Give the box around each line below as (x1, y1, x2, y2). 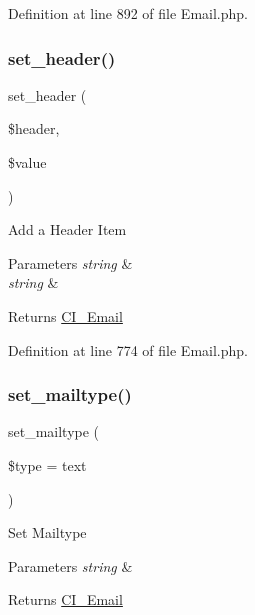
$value (8, 152, 47, 172)
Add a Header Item (8, 219, 127, 240)
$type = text (8, 454, 87, 475)
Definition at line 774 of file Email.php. (8, 339, 248, 360)
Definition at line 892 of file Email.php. (8, 3, 248, 23)
